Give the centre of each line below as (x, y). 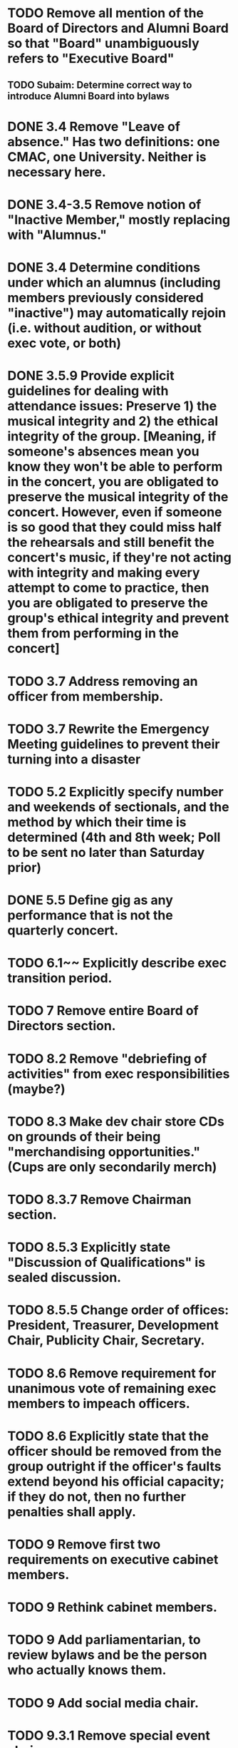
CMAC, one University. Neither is (107, 156)
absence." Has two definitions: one (114, 142)
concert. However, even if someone (115, 512)
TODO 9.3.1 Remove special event (109, 1736)
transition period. (60, 978)
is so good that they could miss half (115, 527)
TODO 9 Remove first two (84, 1544)
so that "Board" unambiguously (103, 43)
